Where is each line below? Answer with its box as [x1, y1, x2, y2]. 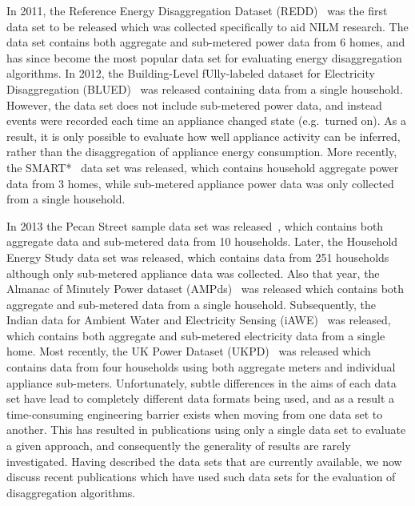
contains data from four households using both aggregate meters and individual [6, 359, 396, 375]
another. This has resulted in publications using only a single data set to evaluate [6, 421, 406, 438]
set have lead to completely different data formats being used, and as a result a [6, 390, 395, 407]
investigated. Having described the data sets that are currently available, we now [6, 452, 402, 469]
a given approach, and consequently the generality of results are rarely [6, 437, 351, 454]
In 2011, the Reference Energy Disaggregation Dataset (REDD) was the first [6, 2, 388, 18]
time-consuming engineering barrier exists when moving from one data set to [6, 405, 383, 422]
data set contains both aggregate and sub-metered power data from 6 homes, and [6, 34, 405, 50]
